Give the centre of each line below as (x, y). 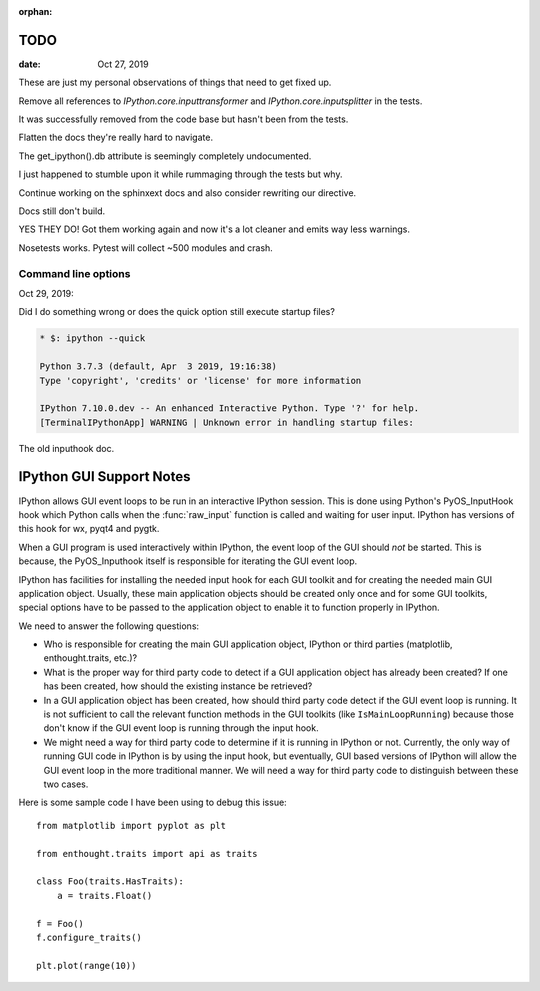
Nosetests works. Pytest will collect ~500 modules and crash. (146, 247)
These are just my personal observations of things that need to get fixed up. (175, 82)
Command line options (74, 273)
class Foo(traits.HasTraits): (110, 881)
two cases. (66, 784)
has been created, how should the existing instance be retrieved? (178, 686)
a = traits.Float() (104, 895)
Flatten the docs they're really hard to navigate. (116, 137)
